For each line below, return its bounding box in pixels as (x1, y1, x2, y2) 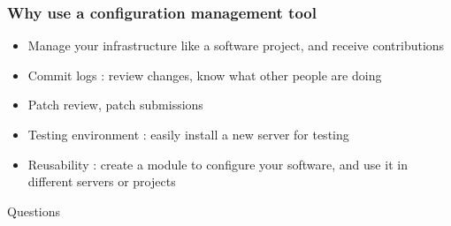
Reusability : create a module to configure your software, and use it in (27, 154, 408, 173)
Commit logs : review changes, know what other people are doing (27, 65, 382, 84)
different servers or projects (27, 172, 176, 191)
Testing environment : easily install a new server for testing (27, 125, 349, 143)
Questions (7, 201, 61, 220)
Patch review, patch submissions (27, 95, 203, 114)
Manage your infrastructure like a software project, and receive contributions (27, 36, 445, 55)
